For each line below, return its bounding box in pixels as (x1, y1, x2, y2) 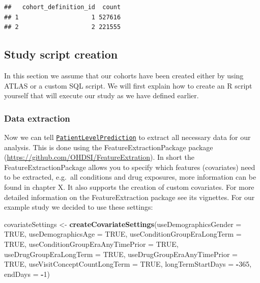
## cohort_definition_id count (4, 4, 121, 11)
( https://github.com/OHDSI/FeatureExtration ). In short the (4, 152, 194, 162)
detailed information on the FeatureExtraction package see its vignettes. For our (4, 191, 255, 202)
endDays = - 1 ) (4, 268, 50, 279)
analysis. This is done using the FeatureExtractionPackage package (4, 142, 213, 152)
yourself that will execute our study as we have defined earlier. (4, 90, 199, 101)
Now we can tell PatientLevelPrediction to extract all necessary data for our (4, 131, 251, 142)
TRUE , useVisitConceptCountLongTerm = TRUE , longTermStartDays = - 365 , (4, 259, 252, 269)
